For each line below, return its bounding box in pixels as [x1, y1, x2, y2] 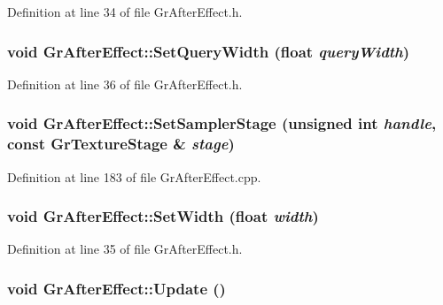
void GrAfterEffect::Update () [7, 277, 226, 299]
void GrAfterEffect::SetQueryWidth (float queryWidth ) [7, 40, 410, 62]
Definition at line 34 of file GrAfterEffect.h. [7, 3, 243, 20]
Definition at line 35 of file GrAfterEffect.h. [7, 240, 243, 258]
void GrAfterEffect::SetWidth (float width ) [7, 205, 319, 227]
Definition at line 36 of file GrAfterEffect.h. [7, 74, 243, 93]
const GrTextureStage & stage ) [7, 133, 235, 155]
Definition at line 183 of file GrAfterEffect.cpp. [7, 167, 261, 186]
